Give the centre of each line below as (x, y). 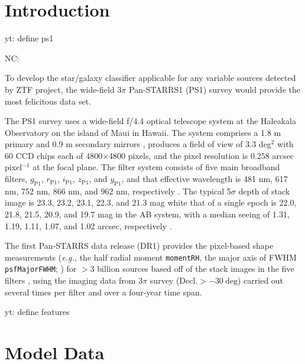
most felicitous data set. (48, 101)
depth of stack (264, 191)
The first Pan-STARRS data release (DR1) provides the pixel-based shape (139, 246)
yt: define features (37, 312)
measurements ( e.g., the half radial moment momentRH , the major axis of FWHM (151, 257)
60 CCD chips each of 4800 (54, 155)
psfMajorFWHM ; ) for (41, 269)
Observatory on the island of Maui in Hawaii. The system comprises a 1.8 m (143, 132)
